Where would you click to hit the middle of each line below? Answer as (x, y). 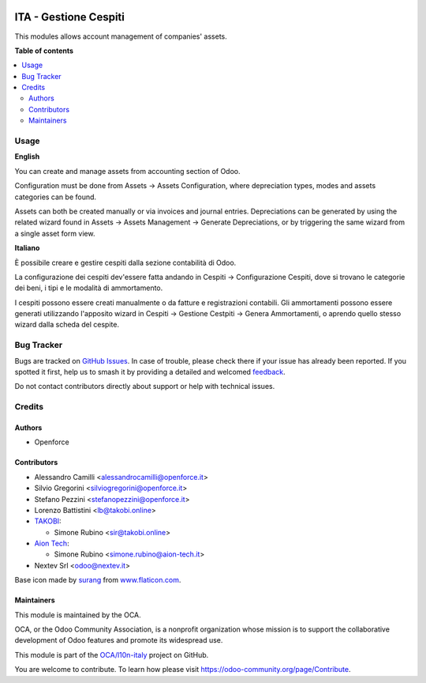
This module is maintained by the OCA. (78, 615)
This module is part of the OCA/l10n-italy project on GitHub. (112, 655)
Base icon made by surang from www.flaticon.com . (98, 580)
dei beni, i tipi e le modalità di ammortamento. (89, 288)
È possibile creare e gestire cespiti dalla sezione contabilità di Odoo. (125, 262)
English (27, 157)
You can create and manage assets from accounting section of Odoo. (127, 171)
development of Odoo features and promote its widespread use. (119, 640)
